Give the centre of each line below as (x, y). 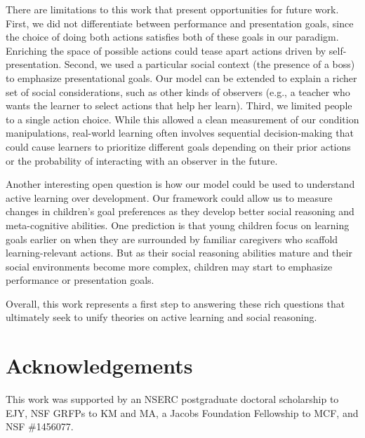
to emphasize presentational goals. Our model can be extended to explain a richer (181, 77)
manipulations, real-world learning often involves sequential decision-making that (180, 133)
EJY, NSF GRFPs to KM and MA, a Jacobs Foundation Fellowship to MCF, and (182, 412)
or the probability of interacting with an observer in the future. (142, 160)
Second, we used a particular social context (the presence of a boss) (210, 64)
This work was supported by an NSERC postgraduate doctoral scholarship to (172, 399)
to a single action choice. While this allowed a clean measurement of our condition (182, 119)
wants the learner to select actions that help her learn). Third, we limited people (179, 105)
